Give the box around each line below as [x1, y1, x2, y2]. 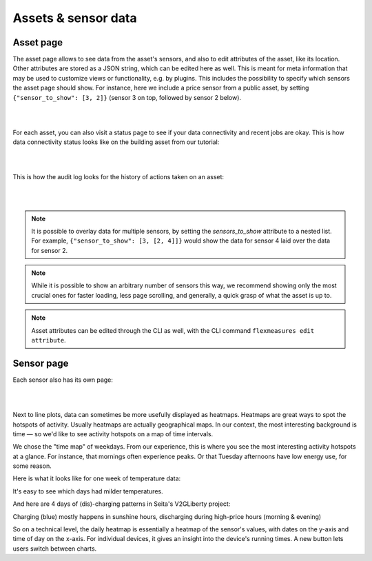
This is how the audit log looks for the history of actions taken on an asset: [12, 173, 224, 181]
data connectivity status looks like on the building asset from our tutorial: [12, 138, 220, 146]
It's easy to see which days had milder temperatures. [12, 487, 163, 496]
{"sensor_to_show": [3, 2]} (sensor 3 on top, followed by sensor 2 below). [12, 93, 241, 101]
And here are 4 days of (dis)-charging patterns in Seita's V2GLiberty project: [12, 500, 231, 508]
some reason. [12, 462, 52, 470]
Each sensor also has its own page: [12, 376, 114, 384]
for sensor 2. [31, 246, 68, 254]
